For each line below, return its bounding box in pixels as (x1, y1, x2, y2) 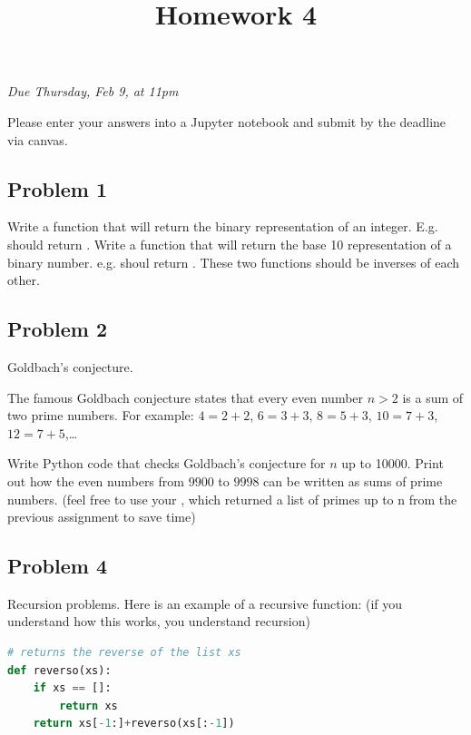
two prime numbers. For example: (7, 406, 194, 425)
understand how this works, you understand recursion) (7, 612, 310, 631)
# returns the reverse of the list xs (7, 646, 241, 660)
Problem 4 (7, 552, 107, 580)
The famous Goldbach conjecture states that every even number (7, 387, 364, 407)
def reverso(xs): (7, 663, 112, 677)
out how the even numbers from (7, 471, 184, 490)
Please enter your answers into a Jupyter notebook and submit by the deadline (7, 112, 446, 131)
